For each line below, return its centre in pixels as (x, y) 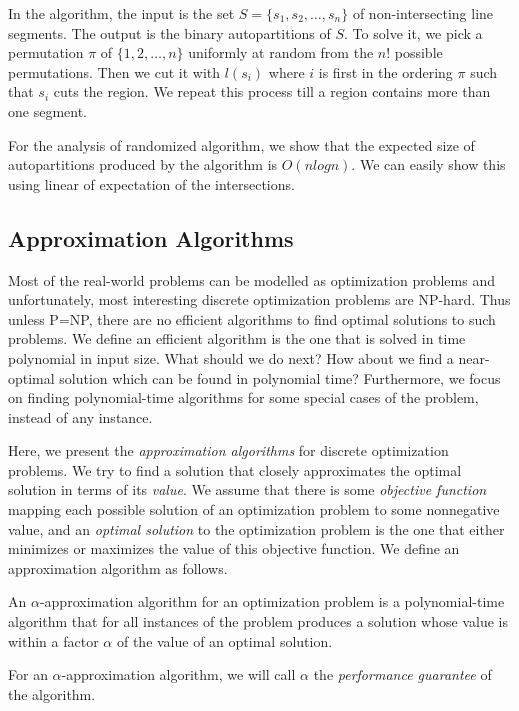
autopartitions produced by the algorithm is (143, 164)
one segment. (48, 110)
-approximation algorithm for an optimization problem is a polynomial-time (272, 601)
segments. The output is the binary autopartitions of (169, 32)
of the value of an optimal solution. (224, 640)
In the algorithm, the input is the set (121, 13)
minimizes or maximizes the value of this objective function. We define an (234, 548)
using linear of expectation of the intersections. (151, 183)
